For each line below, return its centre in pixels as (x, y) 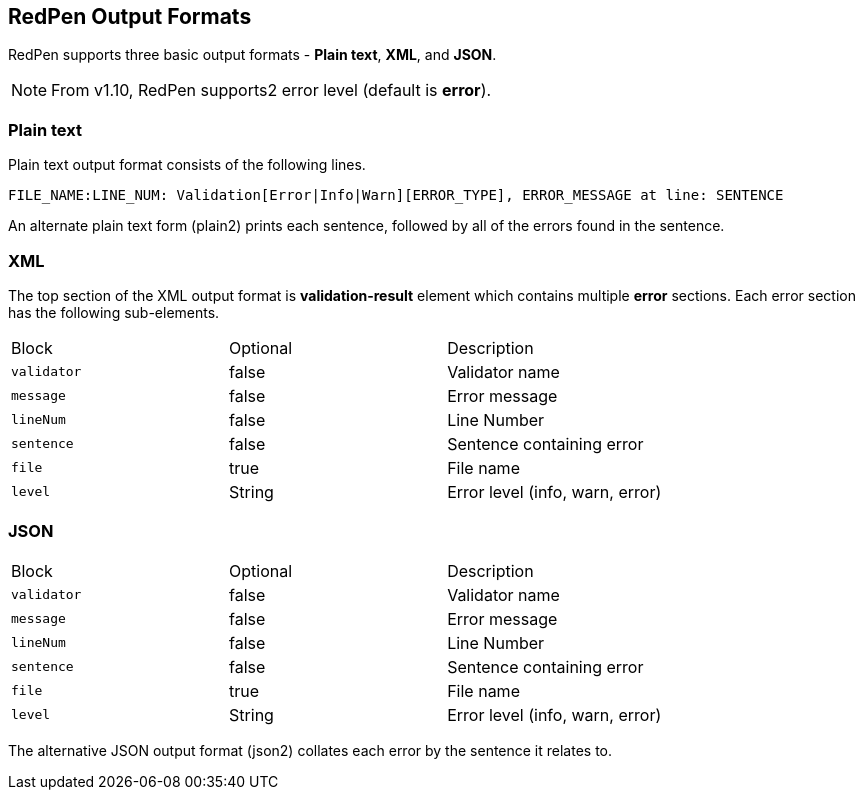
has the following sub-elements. (114, 312)
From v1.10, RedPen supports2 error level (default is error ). (271, 90)
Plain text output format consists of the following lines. (187, 165)
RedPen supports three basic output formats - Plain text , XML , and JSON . (252, 55)
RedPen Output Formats (130, 16)
